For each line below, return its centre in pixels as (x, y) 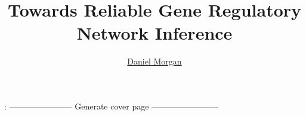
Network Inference (154, 33)
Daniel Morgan (154, 61)
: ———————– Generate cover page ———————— (112, 106)
